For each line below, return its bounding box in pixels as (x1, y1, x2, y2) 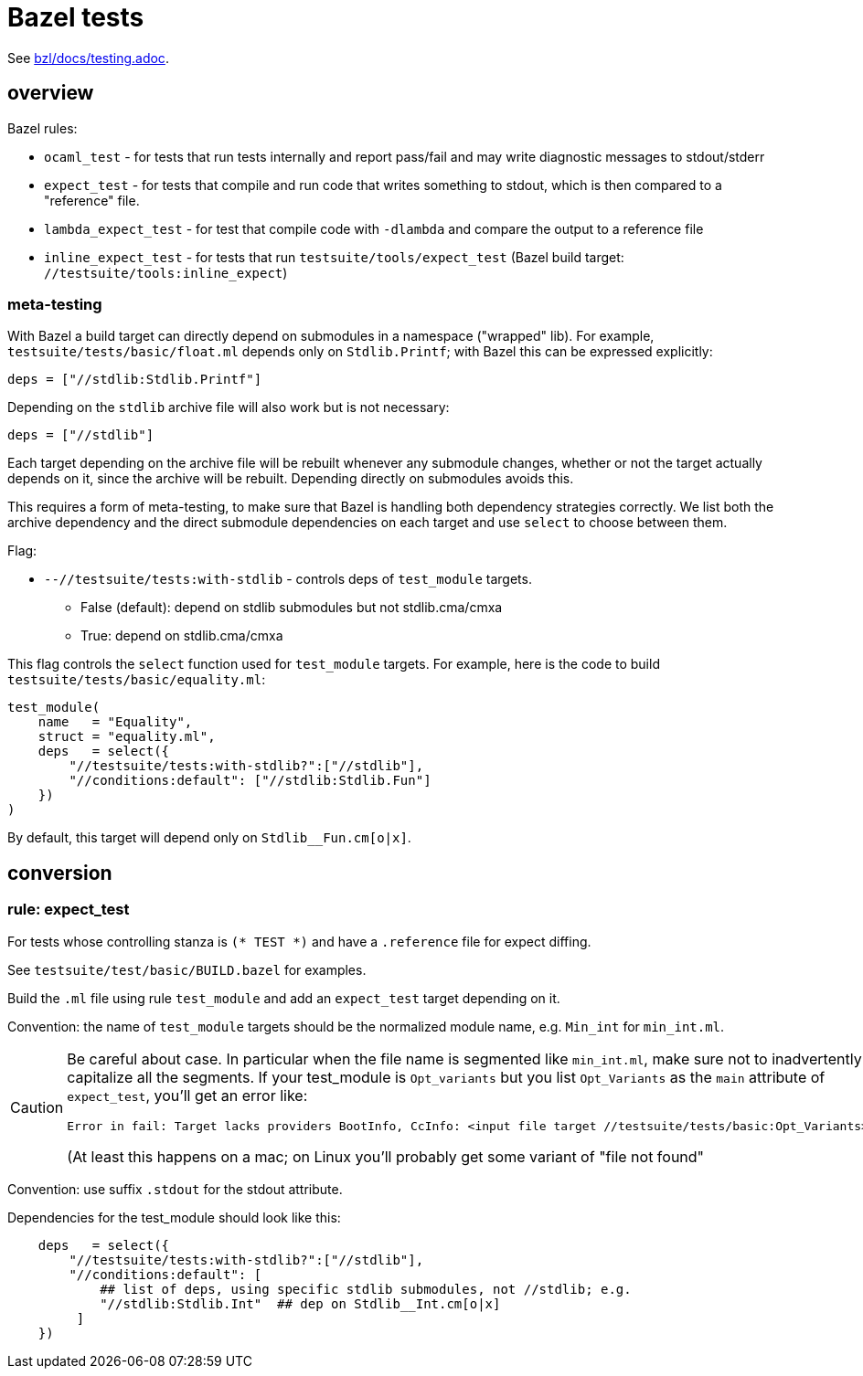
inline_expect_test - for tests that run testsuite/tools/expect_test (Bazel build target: (44, 249, 624, 265)
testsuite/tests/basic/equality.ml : (7, 672, 266, 688)
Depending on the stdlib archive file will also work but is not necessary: (7, 399, 450, 416)
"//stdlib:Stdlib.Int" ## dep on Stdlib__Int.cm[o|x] (100, 1296, 501, 1311)
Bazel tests (7, 2, 144, 33)
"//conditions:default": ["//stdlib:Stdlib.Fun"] (69, 773, 431, 789)
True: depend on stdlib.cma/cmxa (80, 628, 283, 644)
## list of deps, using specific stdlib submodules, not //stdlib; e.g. (100, 1281, 632, 1297)
